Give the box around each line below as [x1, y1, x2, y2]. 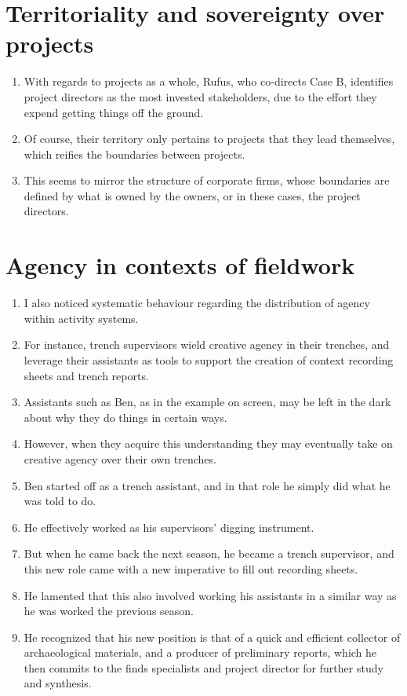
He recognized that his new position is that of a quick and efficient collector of [24, 628, 401, 645]
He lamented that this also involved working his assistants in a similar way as [24, 587, 397, 603]
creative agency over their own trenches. [24, 450, 216, 467]
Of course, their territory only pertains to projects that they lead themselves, [24, 130, 395, 147]
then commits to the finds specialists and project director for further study [24, 659, 383, 676]
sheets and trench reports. [24, 367, 149, 383]
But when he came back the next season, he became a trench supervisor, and [24, 545, 394, 562]
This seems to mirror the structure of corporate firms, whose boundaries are [24, 172, 390, 189]
